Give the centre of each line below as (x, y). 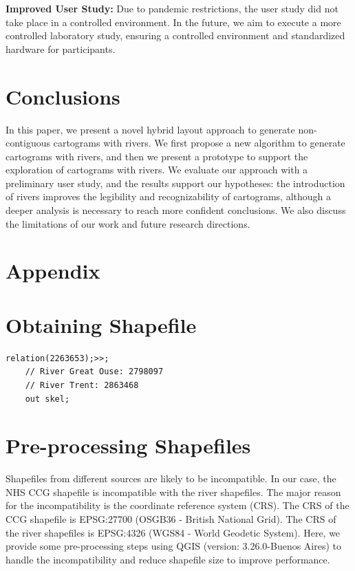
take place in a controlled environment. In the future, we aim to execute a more (173, 22)
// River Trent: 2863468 (82, 385)
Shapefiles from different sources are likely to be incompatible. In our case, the (171, 478)
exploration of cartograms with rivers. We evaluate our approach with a (157, 170)
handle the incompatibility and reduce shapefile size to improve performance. (168, 559)
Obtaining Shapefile (101, 324)
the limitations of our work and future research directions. (128, 223)
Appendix (53, 271)
